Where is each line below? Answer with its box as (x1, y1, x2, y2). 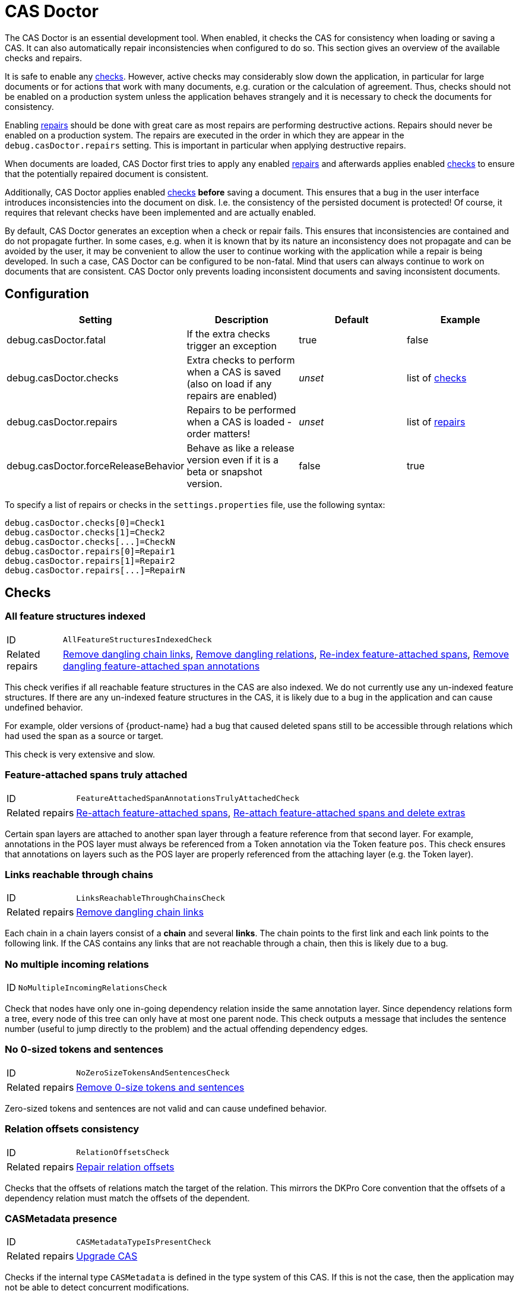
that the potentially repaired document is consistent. (5, 168, 208, 179)
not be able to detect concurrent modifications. (5, 1282, 189, 1293)
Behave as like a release (186, 441, 295, 454)
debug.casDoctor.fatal (7, 333, 106, 346)
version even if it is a (186, 453, 279, 466)
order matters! (186, 427, 251, 440)
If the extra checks (186, 327, 270, 340)
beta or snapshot (186, 465, 262, 478)
